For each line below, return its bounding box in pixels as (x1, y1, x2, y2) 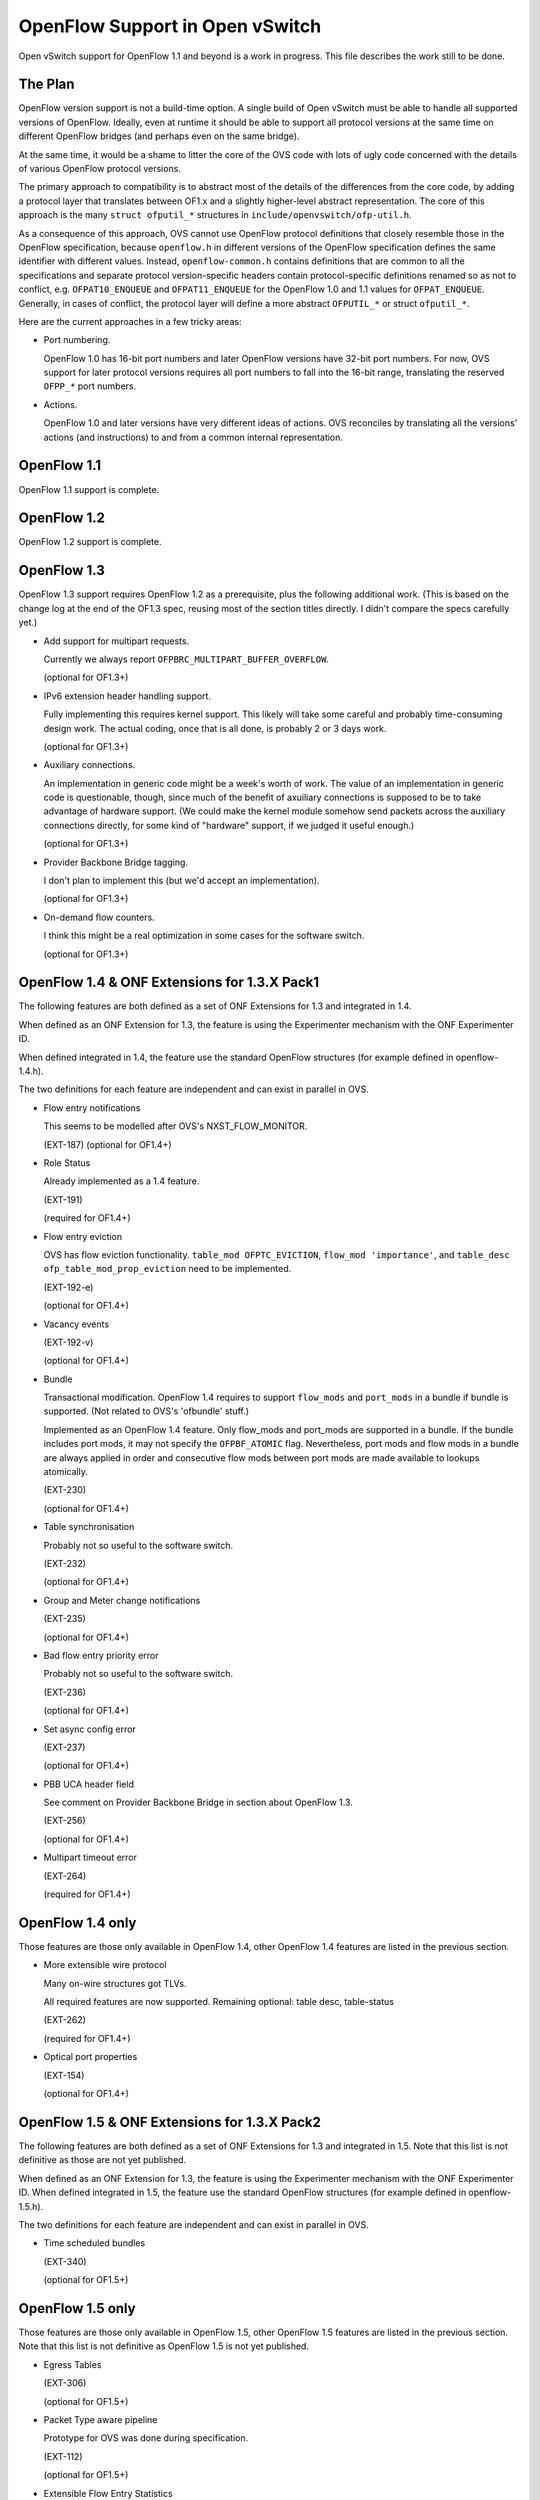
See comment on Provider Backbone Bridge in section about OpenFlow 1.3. (43, 1796, 354, 1809)
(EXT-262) (43, 2014, 87, 2026)
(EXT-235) (43, 1613, 87, 1625)
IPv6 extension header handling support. (43, 690, 212, 702)
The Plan (18, 76, 75, 93)
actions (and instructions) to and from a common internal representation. (43, 431, 344, 443)
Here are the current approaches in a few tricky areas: (18, 315, 242, 327)
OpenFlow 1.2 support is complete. (18, 536, 162, 548)
